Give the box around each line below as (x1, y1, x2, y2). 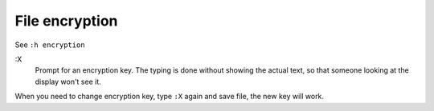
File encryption (14, 12, 118, 30)
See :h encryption (14, 40, 85, 50)
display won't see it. (35, 77, 102, 86)
